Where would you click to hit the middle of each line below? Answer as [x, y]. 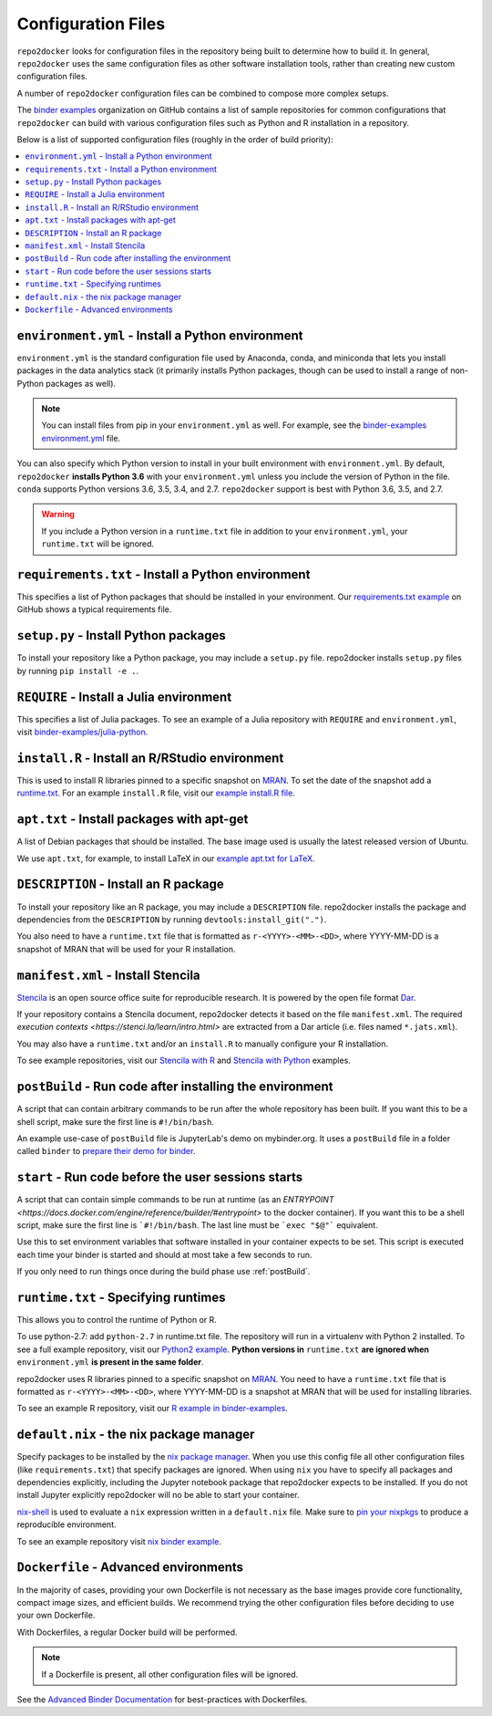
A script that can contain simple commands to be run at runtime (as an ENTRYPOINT [175, 1200]
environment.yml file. [81, 438]
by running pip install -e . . [78, 671]
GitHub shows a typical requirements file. [94, 609]
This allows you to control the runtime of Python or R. [117, 1320]
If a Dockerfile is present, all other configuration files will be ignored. [170, 1674]
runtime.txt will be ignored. [98, 544]
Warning [58, 515]
